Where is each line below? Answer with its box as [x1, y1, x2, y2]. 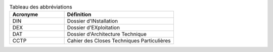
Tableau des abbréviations [9, 3, 73, 10]
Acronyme [12, 11, 38, 18]
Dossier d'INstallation [67, 17, 118, 24]
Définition [67, 11, 92, 18]
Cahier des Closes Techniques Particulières [67, 37, 171, 44]
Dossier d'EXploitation [67, 24, 120, 31]
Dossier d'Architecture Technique [67, 30, 147, 37]
